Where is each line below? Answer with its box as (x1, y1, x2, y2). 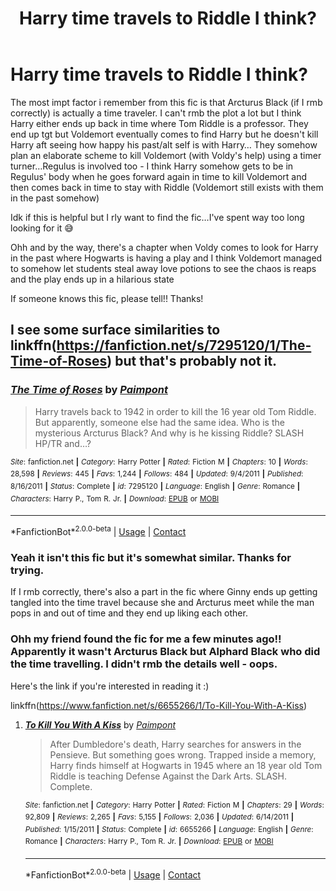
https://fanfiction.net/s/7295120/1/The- (56, 337, 312, 354)
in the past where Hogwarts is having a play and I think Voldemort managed (10, 252, 323, 264)
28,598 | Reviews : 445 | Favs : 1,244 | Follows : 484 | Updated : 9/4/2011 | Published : (10, 469, 304, 479)
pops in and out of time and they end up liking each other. (10, 607, 248, 619)
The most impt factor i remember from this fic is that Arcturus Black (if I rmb (10, 96, 323, 108)
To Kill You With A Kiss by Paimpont (24, 718, 177, 731)
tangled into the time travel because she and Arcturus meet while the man (10, 597, 315, 609)
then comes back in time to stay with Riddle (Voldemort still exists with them (10, 181, 324, 193)
